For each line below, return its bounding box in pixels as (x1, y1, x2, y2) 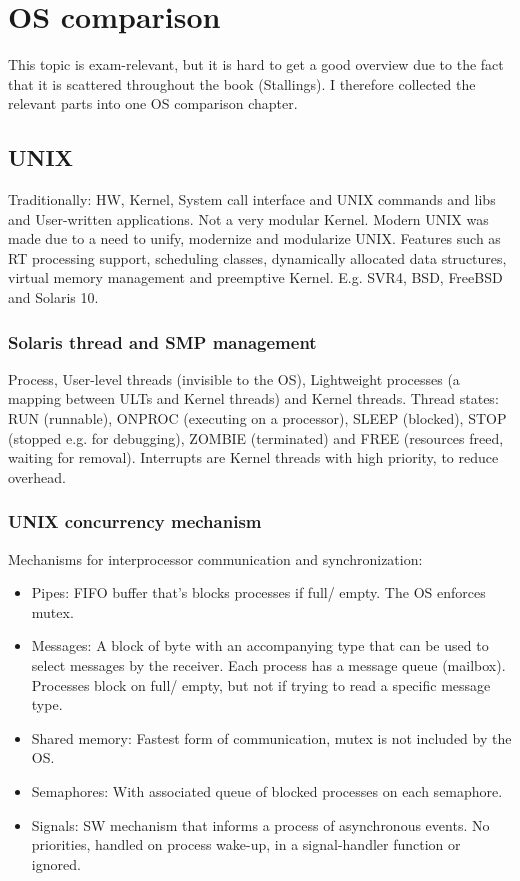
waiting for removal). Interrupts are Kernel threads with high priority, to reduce (8, 447, 499, 468)
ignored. (31, 853, 81, 874)
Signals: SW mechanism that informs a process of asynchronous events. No (31, 814, 490, 835)
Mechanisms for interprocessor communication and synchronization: (8, 548, 423, 569)
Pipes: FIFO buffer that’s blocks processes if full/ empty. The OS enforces (31, 582, 486, 603)
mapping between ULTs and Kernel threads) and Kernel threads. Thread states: (8, 388, 499, 409)
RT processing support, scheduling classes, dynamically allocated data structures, (8, 247, 507, 268)
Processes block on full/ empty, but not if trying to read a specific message (31, 674, 491, 695)
